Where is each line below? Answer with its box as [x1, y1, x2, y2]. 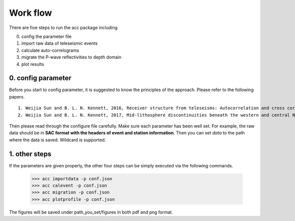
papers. [9, 94, 25, 99]
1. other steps [9, 150, 52, 158]
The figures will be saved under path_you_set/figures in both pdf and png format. [9, 209, 173, 215]
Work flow [9, 7, 52, 18]
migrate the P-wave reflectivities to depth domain [21, 54, 121, 60]
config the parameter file [21, 33, 72, 39]
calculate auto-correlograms [21, 47, 80, 53]
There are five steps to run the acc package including [9, 25, 118, 31]
